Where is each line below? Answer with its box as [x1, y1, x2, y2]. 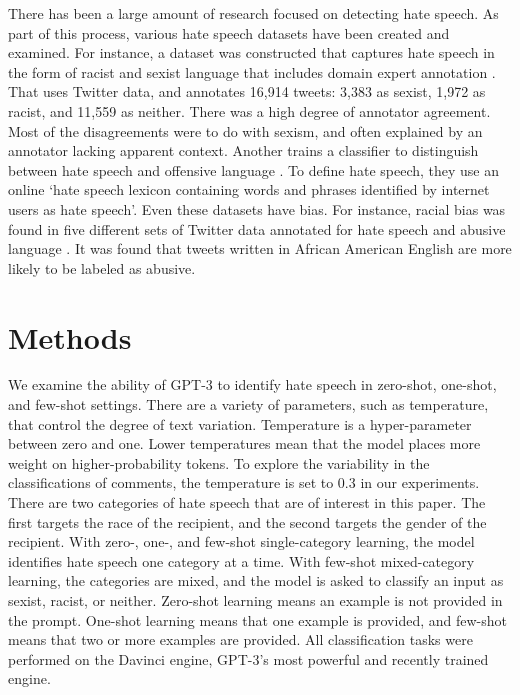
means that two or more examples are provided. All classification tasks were [8, 629, 473, 650]
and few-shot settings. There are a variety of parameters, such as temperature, [8, 394, 489, 415]
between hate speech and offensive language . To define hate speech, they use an [8, 159, 500, 180]
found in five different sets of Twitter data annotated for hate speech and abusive [8, 218, 506, 239]
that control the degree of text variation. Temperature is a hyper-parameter [8, 413, 472, 434]
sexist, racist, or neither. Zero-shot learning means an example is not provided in [8, 589, 503, 610]
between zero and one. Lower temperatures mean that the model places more [8, 433, 481, 454]
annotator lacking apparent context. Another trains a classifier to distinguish [8, 140, 479, 161]
